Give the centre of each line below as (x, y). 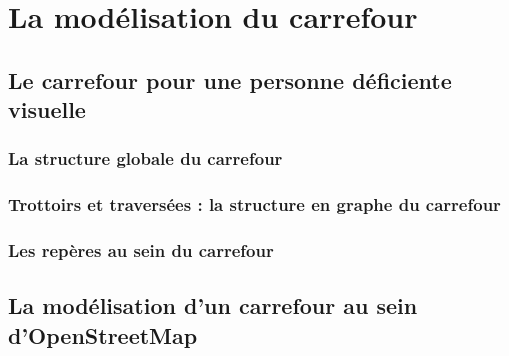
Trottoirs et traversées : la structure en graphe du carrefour (254, 204)
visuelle (47, 109)
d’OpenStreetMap (103, 334)
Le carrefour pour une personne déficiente (230, 79)
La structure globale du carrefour (145, 158)
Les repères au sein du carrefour (141, 250)
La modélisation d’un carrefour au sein (213, 305)
